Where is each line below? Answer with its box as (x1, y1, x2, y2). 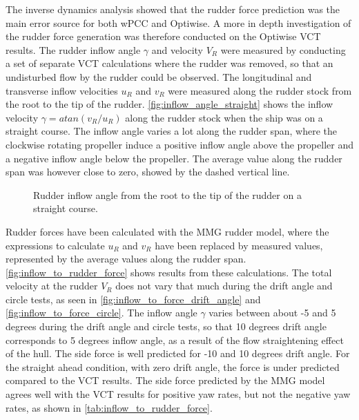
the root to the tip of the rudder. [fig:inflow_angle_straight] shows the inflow (6, 97, 333, 111)
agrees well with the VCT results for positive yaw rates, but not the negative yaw (6, 387, 351, 401)
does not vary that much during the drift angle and (115, 278, 333, 293)
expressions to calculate (6, 238, 105, 252)
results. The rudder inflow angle (6, 42, 141, 57)
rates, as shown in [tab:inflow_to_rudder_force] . (6, 400, 213, 414)
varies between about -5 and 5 (208, 305, 336, 320)
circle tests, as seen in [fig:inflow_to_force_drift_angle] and (6, 292, 261, 306)
